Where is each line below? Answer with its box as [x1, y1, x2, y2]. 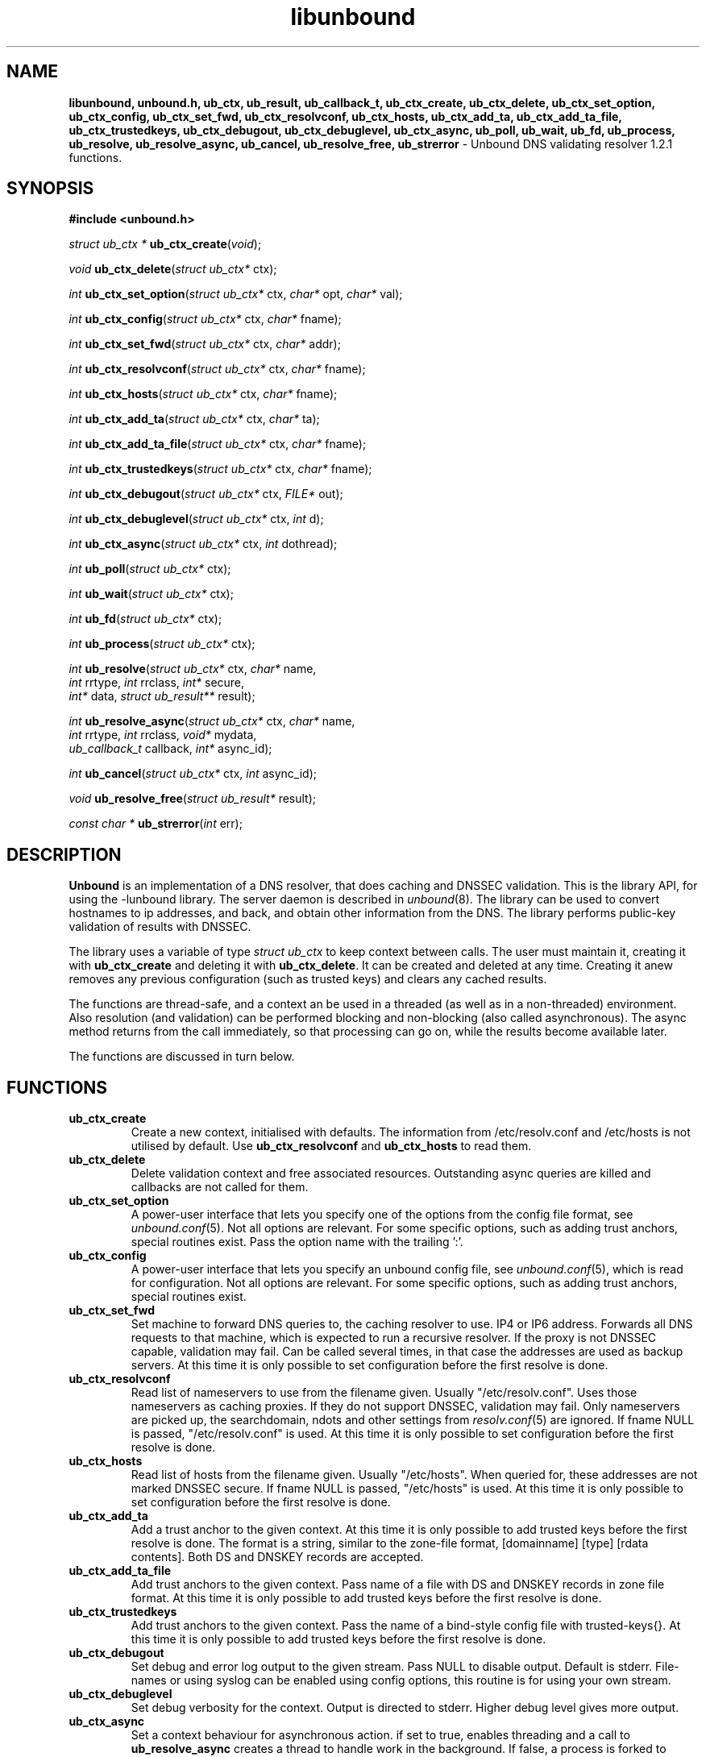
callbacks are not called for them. [131, 1180, 309, 1194]
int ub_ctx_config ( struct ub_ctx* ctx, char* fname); [69, 312, 342, 326]
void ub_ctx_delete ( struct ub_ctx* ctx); [69, 262, 277, 276]
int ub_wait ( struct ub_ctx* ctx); [69, 587, 234, 601]
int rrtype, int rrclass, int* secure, [69, 675, 245, 690]
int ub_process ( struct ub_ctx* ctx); [69, 637, 255, 651]
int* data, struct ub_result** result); [69, 689, 255, 704]
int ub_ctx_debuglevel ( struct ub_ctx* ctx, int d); [69, 512, 324, 526]
